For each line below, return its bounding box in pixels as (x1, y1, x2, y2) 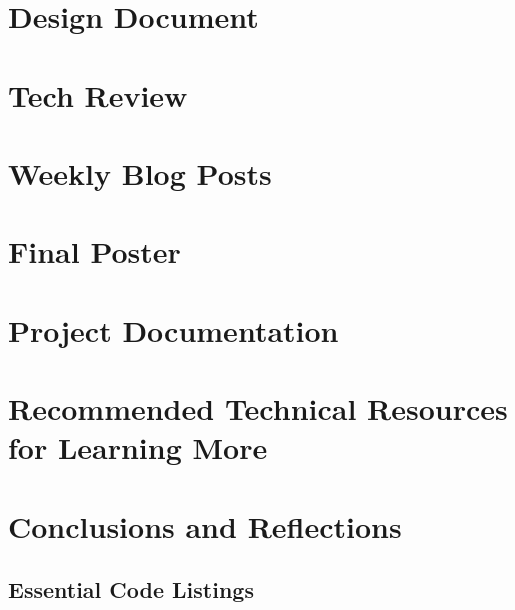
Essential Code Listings (8, 574, 254, 605)
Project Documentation (8, 309, 339, 350)
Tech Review (8, 74, 188, 115)
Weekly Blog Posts (8, 152, 272, 193)
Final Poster (8, 231, 181, 272)
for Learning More (8, 427, 268, 468)
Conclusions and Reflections (8, 505, 402, 546)
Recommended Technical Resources (8, 388, 508, 429)
